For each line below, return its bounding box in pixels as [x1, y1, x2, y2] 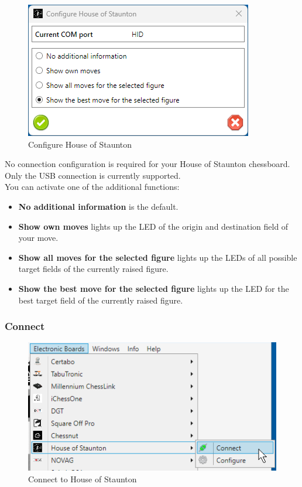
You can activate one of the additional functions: [5, 181, 180, 193]
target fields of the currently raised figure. [18, 263, 169, 275]
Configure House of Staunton [28, 138, 132, 150]
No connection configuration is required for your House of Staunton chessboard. [5, 158, 290, 170]
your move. [18, 231, 59, 244]
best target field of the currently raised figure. [18, 294, 183, 306]
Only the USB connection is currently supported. [5, 169, 181, 181]
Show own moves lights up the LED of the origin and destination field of [18, 220, 289, 232]
